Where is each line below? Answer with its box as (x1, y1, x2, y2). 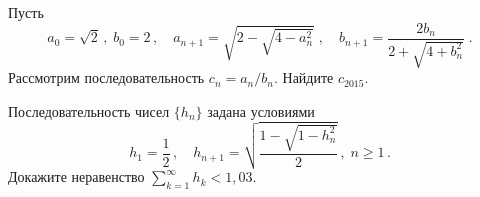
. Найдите (273, 67, 334, 88)
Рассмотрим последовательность (8, 67, 205, 88)
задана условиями (207, 100, 315, 121)
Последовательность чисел (8, 100, 170, 121)
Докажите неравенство (8, 166, 145, 187)
